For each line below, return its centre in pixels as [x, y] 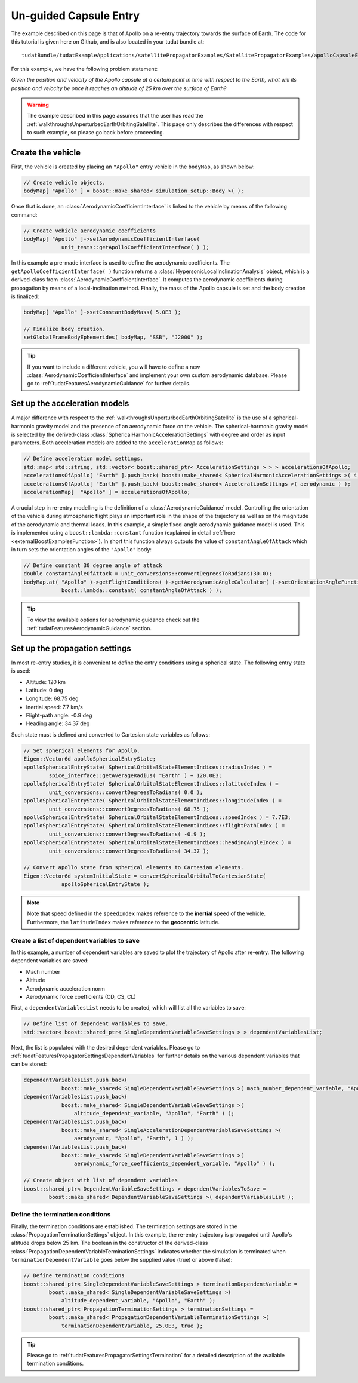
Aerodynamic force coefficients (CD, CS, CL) [81, 996]
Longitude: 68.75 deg [52, 698]
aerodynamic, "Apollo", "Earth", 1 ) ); [134, 1139]
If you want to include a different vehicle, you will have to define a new [114, 367]
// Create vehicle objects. [64, 183]
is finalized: [25, 296]
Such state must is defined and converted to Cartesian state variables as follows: [110, 734]
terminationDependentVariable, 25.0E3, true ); [132, 1326]
